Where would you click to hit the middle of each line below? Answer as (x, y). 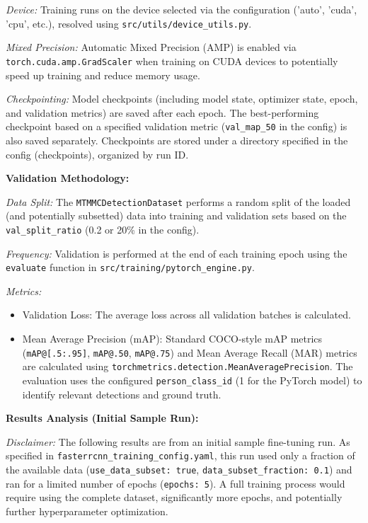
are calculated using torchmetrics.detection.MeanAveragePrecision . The (188, 366)
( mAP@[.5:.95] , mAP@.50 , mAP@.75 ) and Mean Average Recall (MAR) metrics (190, 352)
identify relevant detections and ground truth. (122, 394)
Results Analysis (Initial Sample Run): (102, 418)
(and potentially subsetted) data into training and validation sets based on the (176, 215)
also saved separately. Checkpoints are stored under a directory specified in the (177, 140)
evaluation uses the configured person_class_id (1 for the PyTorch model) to (192, 380)
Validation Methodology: (68, 178)
